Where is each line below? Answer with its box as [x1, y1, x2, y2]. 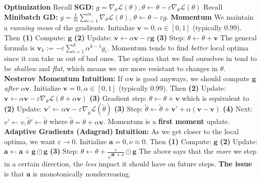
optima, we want [4, 136, 56, 146]
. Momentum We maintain [166, 11, 254, 22]
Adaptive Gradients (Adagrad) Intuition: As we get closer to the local [4, 126, 239, 137]
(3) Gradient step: [89, 92, 147, 103]
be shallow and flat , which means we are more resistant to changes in [4, 63, 218, 73]
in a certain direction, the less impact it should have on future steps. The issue [4, 158, 252, 169]
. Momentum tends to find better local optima [107, 42, 249, 52]
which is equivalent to [182, 92, 249, 103]
